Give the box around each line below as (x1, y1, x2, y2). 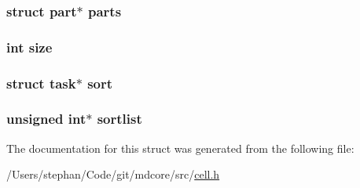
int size (6, 37, 53, 56)
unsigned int (6, 109, 86, 128)
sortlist (97, 109, 142, 128)
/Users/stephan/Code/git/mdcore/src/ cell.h (6, 166, 220, 183)
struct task (6, 73, 76, 92)
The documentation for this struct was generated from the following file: (6, 139, 354, 156)
